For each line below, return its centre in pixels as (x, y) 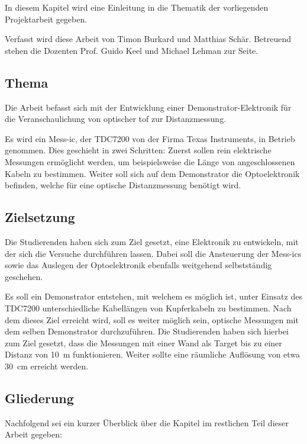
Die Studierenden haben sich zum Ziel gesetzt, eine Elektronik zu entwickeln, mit (152, 241)
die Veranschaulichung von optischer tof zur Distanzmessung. (116, 119)
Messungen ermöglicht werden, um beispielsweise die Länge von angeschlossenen (150, 161)
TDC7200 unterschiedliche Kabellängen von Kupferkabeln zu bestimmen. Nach (148, 308)
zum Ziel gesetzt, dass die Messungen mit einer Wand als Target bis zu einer (143, 342)
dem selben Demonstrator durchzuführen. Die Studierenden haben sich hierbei (147, 331)
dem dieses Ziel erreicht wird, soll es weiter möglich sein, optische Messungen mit (152, 319)
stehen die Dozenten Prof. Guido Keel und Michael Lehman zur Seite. (132, 50)
